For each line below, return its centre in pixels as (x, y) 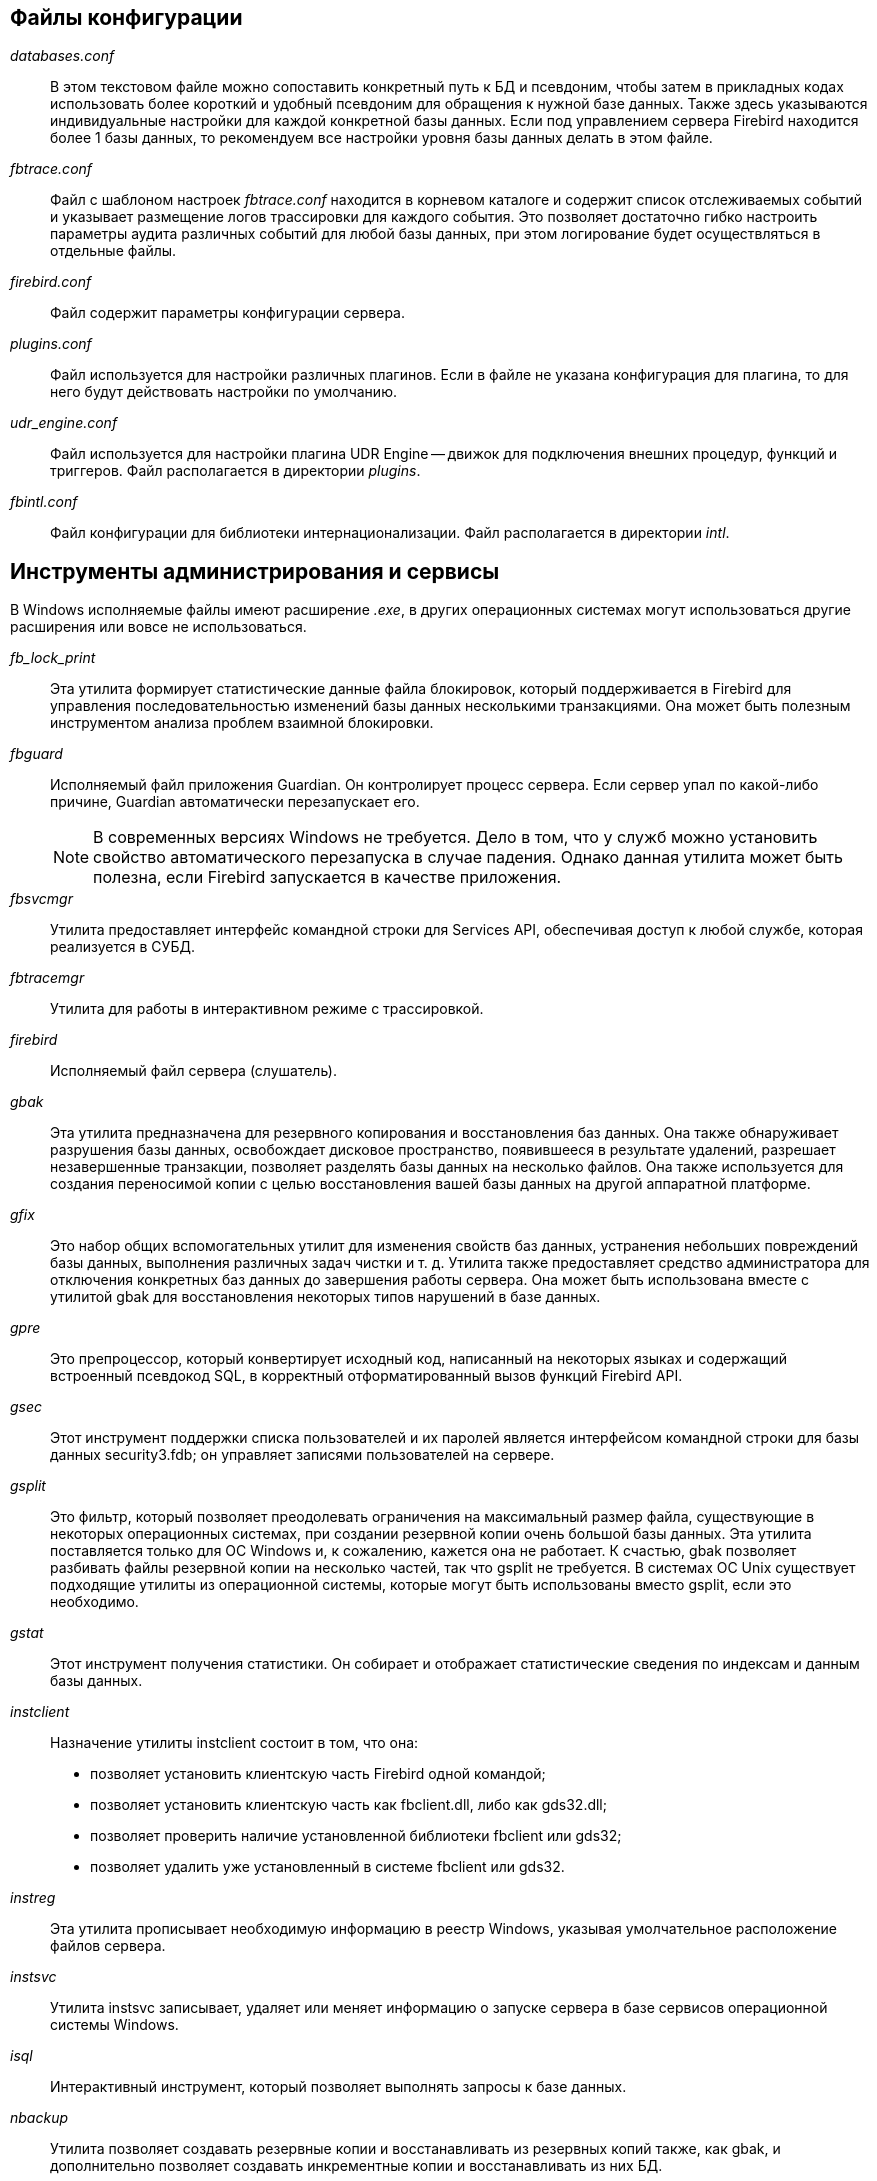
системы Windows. (114, 2025)
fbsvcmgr (41, 899)
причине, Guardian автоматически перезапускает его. (235, 802)
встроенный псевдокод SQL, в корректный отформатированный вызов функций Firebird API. (366, 1376)
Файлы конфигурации (126, 17)
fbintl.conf (44, 502)
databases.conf (62, 56)
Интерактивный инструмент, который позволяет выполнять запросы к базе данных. (338, 2087)
